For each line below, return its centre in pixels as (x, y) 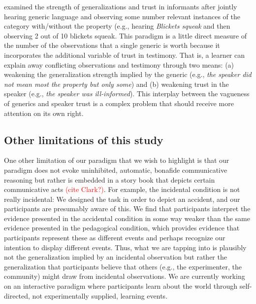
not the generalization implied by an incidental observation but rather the (115, 257)
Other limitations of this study (84, 139)
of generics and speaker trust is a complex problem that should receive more (119, 103)
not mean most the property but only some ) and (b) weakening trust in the (116, 84)
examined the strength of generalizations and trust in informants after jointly (121, 6)
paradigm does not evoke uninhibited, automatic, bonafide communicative (116, 170)
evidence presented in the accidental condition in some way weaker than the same (127, 218)
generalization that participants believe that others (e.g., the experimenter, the (123, 266)
